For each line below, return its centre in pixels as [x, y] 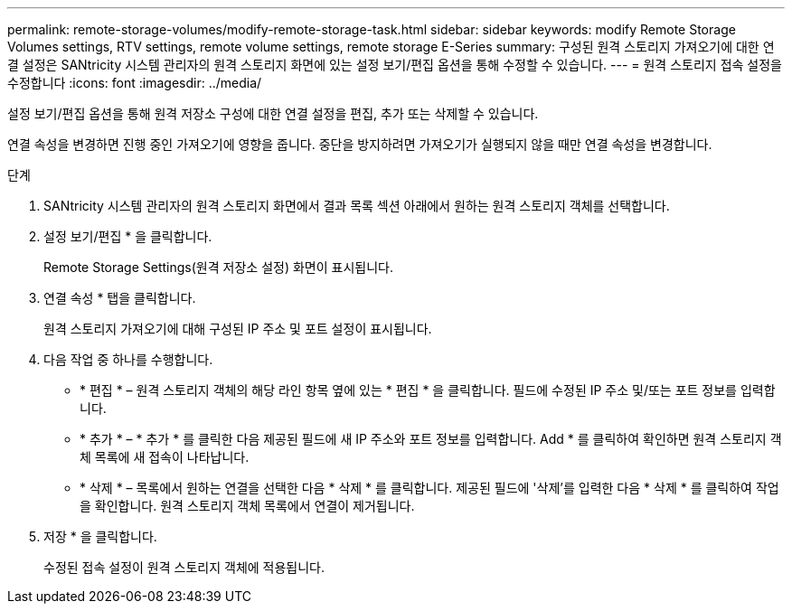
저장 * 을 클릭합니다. [100, 536]
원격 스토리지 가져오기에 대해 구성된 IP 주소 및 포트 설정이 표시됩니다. [238, 329]
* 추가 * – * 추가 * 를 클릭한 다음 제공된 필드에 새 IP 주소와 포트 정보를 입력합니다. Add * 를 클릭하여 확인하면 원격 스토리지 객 [431, 439]
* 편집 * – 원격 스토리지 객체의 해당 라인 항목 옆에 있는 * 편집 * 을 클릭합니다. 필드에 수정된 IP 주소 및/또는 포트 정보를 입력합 [428, 390]
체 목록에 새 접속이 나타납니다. [165, 457]
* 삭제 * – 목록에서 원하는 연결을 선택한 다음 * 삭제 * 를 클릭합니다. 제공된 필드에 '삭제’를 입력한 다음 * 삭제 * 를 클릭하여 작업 [429, 488]
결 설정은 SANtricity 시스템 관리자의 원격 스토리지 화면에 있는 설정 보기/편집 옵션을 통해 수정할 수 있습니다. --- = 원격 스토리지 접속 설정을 [395, 65]
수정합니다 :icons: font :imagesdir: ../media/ [135, 83]
